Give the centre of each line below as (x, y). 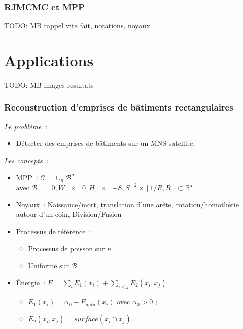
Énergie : (30, 282)
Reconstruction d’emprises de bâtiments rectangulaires (119, 107)
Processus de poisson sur (66, 248)
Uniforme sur (48, 265)
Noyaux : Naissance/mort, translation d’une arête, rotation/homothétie (127, 204)
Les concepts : (26, 160)
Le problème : (26, 126)
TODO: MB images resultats (49, 84)
